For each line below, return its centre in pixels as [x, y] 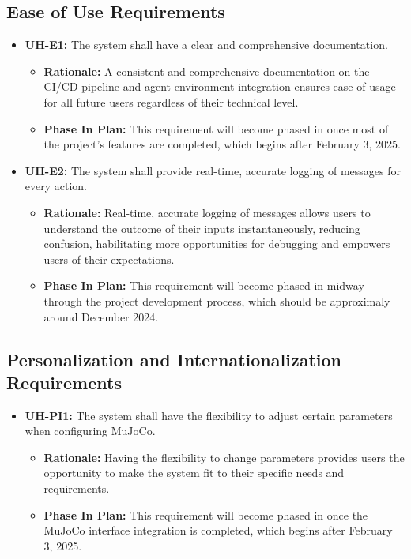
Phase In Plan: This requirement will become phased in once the [206, 514]
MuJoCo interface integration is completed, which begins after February [218, 530]
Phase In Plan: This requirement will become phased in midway [204, 285]
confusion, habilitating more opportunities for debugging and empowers [217, 244]
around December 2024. [101, 316]
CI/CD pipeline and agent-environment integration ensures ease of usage [220, 86]
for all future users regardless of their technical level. [171, 101]
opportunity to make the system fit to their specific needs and [194, 473]
